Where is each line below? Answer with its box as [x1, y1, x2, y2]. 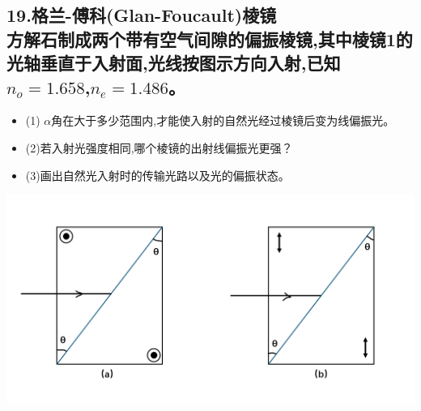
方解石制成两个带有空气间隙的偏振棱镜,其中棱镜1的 [6, 26, 413, 51]
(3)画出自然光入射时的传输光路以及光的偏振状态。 [25, 166, 290, 183]
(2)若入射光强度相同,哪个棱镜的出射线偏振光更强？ [25, 139, 293, 156]
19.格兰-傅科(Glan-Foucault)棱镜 [6, 2, 277, 28]
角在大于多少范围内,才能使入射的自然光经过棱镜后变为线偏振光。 [51, 112, 395, 129]
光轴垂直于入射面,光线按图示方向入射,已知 [6, 50, 341, 75]
